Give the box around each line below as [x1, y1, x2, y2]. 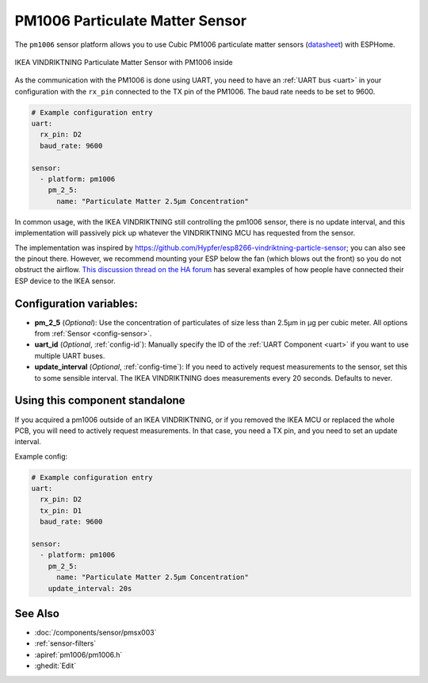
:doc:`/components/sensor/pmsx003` [34, 627, 157, 638]
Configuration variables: [14, 297, 139, 310]
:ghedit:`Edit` [34, 661, 77, 670]
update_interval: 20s [48, 584, 132, 593]
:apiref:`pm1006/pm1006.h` [34, 650, 123, 659]
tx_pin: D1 [40, 506, 82, 515]
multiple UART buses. [34, 351, 105, 360]
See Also [14, 607, 59, 620]
